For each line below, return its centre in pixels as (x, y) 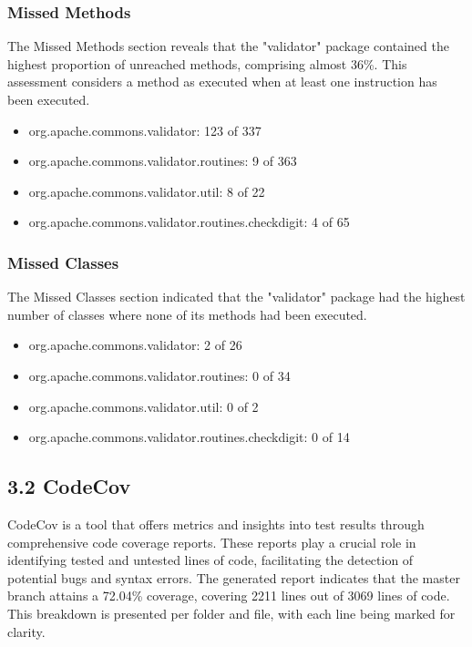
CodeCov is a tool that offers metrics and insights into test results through (216, 524)
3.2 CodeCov (69, 486)
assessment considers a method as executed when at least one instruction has (222, 82)
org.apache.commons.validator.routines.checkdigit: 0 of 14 (189, 437)
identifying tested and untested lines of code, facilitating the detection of (210, 560)
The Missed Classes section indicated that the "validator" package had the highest (236, 297)
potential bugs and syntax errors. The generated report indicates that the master (234, 577)
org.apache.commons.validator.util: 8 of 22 (147, 191)
